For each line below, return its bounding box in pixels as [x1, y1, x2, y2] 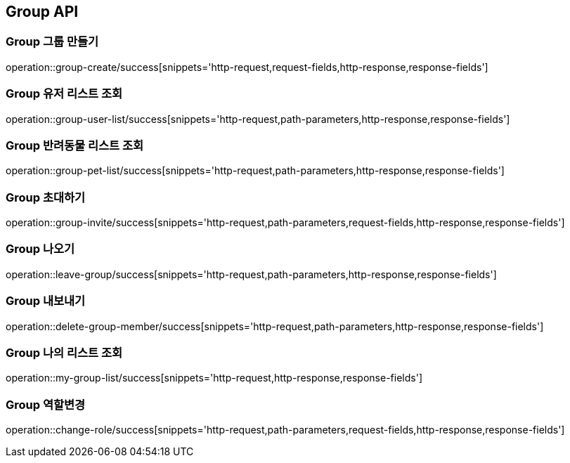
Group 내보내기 [6, 294, 86, 308]
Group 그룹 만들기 [6, 34, 99, 49]
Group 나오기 [6, 242, 75, 256]
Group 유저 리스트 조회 [6, 86, 123, 101]
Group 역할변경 [6, 397, 86, 412]
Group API [6, 3, 79, 20]
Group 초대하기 [6, 190, 86, 204]
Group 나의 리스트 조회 [6, 345, 123, 360]
